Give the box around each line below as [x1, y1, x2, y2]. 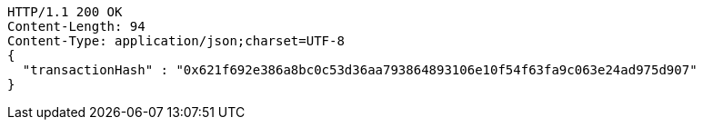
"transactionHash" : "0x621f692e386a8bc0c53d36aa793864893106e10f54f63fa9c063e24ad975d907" [22, 63, 698, 77]
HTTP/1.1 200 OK [7, 5, 123, 19]
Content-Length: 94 [7, 19, 146, 34]
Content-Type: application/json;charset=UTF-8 [7, 34, 345, 48]
